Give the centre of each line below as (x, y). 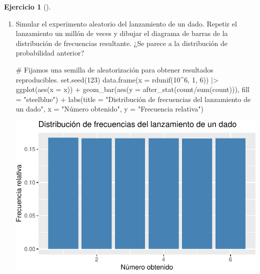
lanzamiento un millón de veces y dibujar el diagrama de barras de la (122, 33)
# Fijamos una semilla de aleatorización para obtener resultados (114, 69)
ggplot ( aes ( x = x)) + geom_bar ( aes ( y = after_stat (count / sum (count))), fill (132, 89)
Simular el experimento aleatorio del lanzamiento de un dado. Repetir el (126, 23)
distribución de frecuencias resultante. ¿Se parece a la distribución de (122, 43)
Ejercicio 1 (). (27, 6)
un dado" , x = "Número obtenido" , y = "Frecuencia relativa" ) (109, 109)
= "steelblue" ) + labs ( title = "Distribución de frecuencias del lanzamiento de (133, 99)
